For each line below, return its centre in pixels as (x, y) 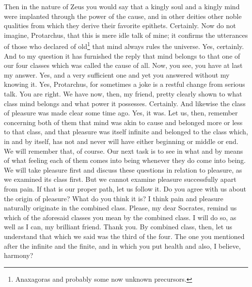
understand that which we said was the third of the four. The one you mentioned (124, 236)
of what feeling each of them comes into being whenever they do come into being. (125, 160)
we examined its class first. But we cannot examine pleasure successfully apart (120, 179)
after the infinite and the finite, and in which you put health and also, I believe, (122, 246)
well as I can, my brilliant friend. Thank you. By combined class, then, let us (118, 227)
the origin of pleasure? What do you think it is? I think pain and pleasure (114, 198)
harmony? (19, 255)
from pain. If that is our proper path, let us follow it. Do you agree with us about (125, 188)
